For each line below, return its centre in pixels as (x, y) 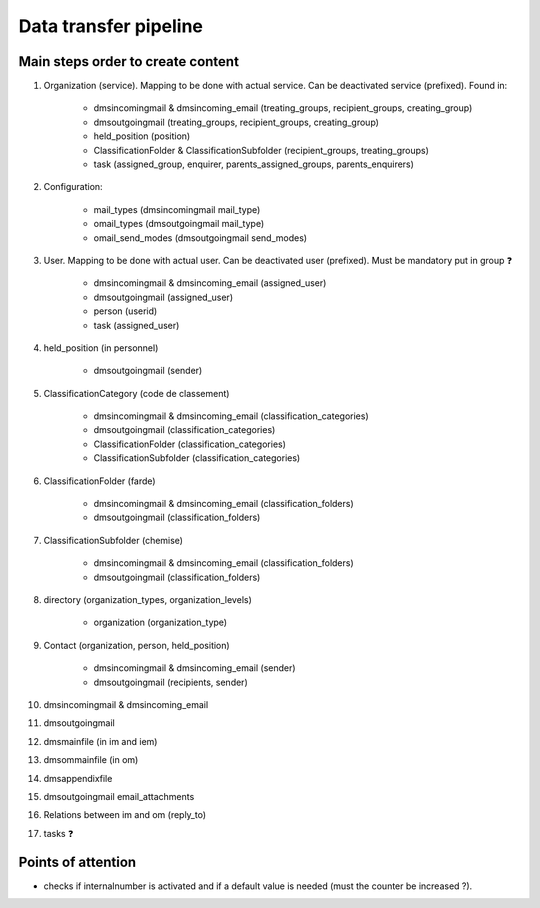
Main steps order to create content (129, 61)
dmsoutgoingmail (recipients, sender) (171, 682)
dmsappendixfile (78, 778)
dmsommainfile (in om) (91, 760)
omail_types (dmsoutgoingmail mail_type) (179, 224)
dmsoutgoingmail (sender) (148, 371)
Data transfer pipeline (111, 26)
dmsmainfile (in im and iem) (100, 741)
